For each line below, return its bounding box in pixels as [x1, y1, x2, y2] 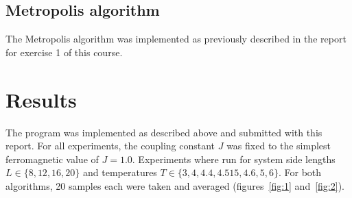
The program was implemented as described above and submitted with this [5, 125, 322, 139]
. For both [278, 165, 322, 180]
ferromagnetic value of [5, 151, 99, 166]
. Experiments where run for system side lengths [132, 151, 336, 166]
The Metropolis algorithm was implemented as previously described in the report [5, 32, 347, 46]
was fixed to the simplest [226, 138, 331, 153]
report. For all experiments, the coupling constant [5, 138, 215, 153]
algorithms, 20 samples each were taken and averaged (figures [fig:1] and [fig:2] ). [5, 178, 344, 193]
